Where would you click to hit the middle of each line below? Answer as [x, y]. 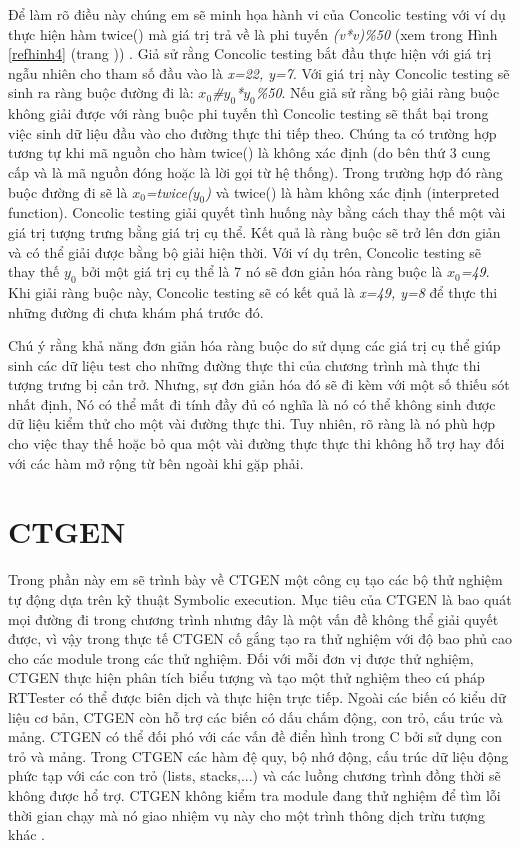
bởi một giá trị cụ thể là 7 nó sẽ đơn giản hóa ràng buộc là [262, 271]
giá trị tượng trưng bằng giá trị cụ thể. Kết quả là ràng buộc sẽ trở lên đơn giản [254, 231]
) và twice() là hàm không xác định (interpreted [352, 191]
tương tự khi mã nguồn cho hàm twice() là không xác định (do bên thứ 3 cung [249, 152]
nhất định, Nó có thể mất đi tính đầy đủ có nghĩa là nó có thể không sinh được [252, 403]
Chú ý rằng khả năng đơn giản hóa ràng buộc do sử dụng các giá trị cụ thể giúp [254, 345]
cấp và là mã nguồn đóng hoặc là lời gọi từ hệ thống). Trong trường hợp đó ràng [255, 171]
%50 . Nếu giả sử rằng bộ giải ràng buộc [377, 92]
